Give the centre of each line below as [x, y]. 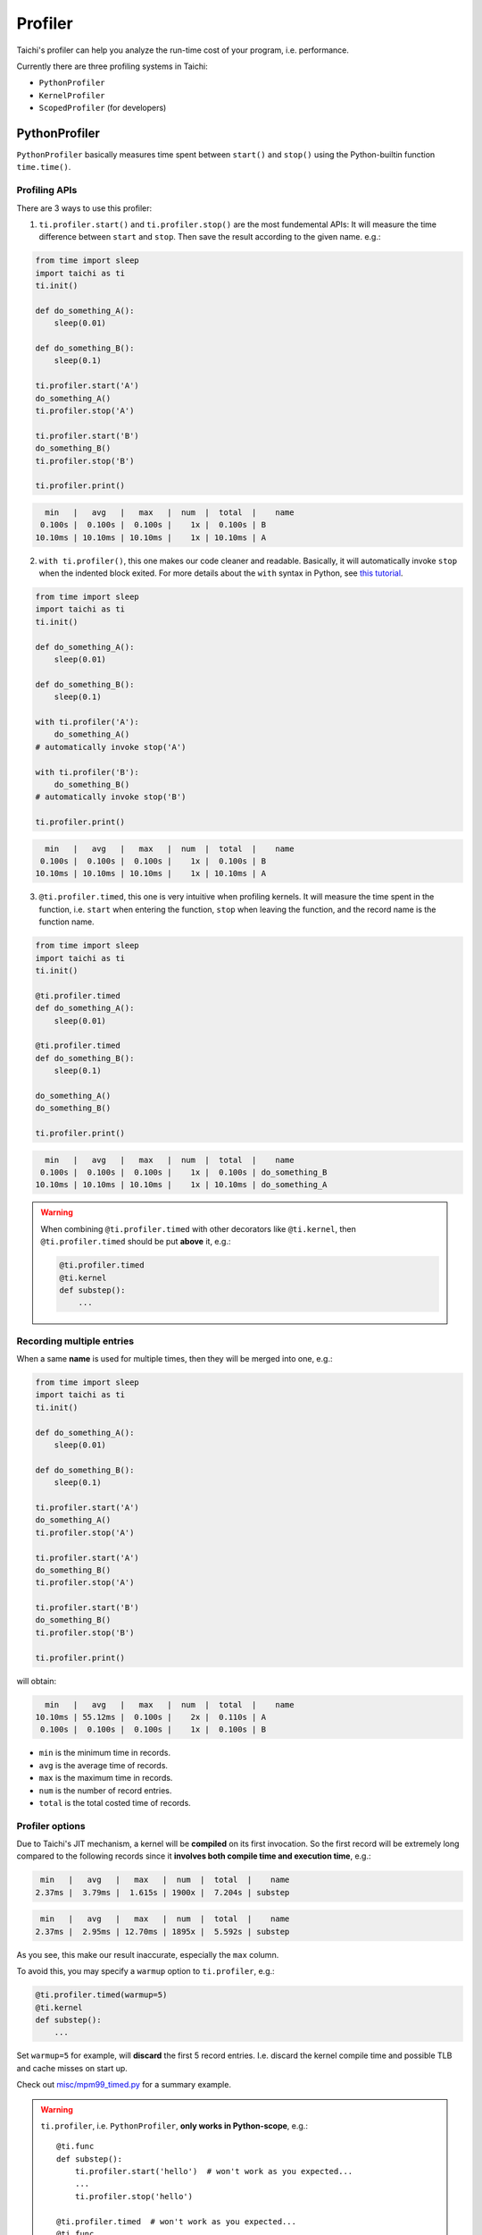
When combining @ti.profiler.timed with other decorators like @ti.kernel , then [198, 1228]
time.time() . [44, 167]
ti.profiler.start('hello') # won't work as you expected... [214, 2172]
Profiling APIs [47, 190]
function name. [66, 922]
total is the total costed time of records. [115, 1802]
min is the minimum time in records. [105, 1753]
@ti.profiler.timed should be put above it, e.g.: [136, 1242]
